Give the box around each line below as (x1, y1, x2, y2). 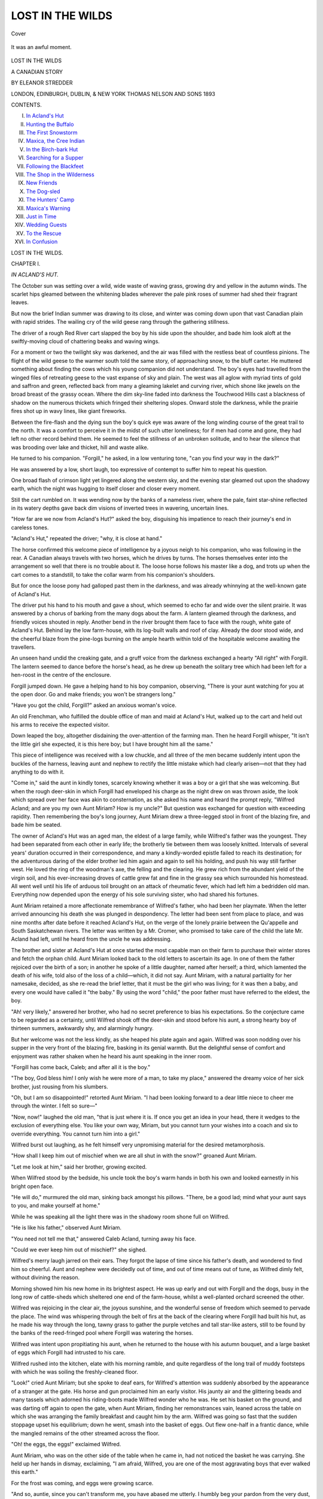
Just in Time (26, 213, 57, 220)
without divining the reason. (11, 1274, 80, 1281)
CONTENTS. (11, 101, 42, 108)
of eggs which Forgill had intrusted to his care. (11, 1349, 126, 1356)
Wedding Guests (26, 221, 67, 228)
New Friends (26, 179, 57, 186)
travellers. (11, 643, 36, 651)
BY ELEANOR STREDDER (11, 79, 73, 86)
